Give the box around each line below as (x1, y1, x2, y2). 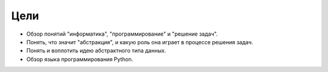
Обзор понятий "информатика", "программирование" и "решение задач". (26, 30, 218, 38)
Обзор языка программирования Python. (26, 55, 134, 63)
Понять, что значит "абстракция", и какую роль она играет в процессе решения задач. (26, 38, 253, 45)
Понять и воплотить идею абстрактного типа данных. (26, 47, 166, 54)
